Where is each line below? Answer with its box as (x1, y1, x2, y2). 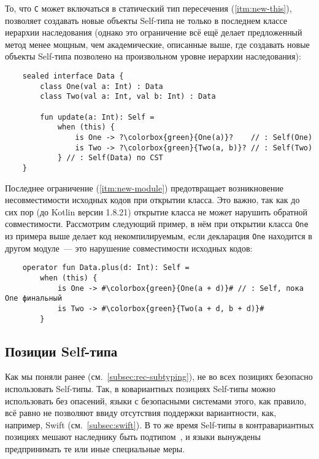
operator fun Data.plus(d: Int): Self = (22, 263, 190, 272)
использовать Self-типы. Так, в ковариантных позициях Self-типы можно (5, 382, 276, 395)
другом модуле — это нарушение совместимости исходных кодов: (5, 241, 253, 254)
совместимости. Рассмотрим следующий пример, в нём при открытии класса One (5, 217, 309, 230)
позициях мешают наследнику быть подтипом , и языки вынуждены (5, 430, 261, 443)
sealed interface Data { (22, 72, 124, 81)
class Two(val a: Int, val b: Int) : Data (40, 92, 216, 101)
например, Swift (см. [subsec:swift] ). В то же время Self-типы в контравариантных (5, 418, 314, 431)
